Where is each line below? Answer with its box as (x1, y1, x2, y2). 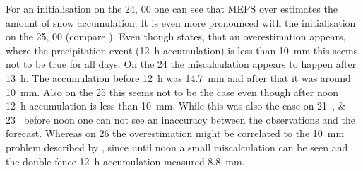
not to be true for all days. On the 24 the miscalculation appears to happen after (6, 57, 357, 71)
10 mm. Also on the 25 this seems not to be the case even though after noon (6, 84, 338, 99)
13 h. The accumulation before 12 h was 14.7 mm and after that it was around (6, 70, 351, 85)
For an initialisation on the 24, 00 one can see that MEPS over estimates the (6, 1, 338, 16)
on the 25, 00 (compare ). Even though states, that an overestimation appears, (6, 29, 346, 44)
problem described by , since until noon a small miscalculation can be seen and (6, 139, 348, 154)
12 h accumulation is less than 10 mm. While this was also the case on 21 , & (6, 98, 346, 113)
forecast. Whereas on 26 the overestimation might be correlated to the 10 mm (6, 126, 345, 141)
